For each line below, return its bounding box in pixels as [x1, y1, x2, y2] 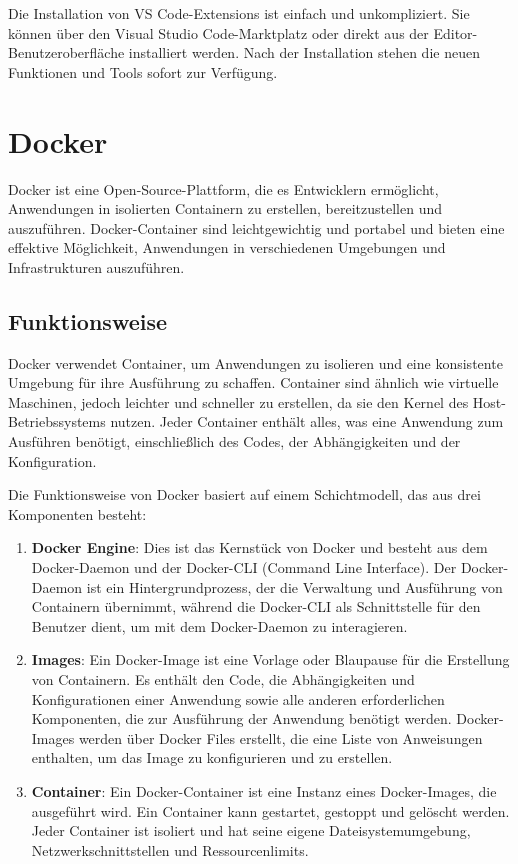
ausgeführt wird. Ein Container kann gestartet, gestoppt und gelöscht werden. [31, 800, 510, 821]
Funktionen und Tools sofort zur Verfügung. [8, 61, 278, 82]
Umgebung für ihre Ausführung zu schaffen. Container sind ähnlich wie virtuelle [8, 372, 499, 393]
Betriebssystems [8, 411, 106, 432]
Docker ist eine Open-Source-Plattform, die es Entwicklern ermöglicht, [8, 178, 439, 199]
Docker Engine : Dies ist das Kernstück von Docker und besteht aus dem [31, 537, 488, 558]
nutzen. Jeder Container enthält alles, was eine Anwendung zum [110, 411, 504, 432]
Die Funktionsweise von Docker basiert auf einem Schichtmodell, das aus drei [8, 484, 481, 505]
